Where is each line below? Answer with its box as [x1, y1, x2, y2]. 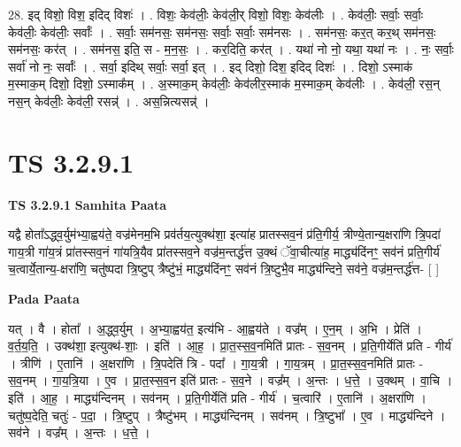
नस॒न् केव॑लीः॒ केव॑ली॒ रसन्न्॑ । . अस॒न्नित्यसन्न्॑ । [8, 91, 210, 110]
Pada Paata [8, 289, 80, 308]
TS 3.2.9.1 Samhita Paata [8, 195, 167, 213]
